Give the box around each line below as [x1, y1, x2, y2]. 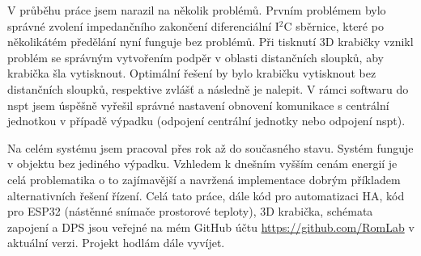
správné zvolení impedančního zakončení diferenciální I [7, 17, 279, 34]
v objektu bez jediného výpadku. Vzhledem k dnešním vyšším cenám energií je [7, 155, 398, 172]
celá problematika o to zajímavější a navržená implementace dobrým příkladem [7, 170, 401, 187]
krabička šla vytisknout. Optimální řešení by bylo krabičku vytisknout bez [7, 65, 376, 82]
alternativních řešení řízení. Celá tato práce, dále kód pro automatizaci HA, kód [7, 187, 405, 204]
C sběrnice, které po [283, 17, 384, 34]
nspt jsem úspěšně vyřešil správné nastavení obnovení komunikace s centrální [7, 96, 389, 113]
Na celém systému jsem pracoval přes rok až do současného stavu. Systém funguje [7, 139, 414, 156]
